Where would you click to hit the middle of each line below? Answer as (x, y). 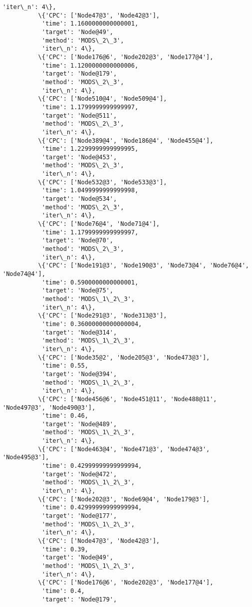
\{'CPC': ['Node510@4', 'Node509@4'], (103, 99)
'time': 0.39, (65, 549)
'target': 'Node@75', (77, 291)
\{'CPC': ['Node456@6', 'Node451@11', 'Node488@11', (127, 399)
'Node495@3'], (26, 458)
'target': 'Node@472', (79, 474)
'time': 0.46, (65, 416)
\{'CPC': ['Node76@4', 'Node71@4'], (99, 224)
